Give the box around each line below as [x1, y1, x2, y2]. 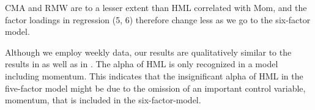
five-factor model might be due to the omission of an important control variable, [5, 81, 306, 94]
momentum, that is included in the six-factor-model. [5, 94, 201, 106]
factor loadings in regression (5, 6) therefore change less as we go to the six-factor [5, 13, 311, 26]
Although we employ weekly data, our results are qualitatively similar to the [5, 45, 292, 58]
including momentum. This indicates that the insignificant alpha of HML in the [5, 69, 303, 82]
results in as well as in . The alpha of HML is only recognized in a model [5, 57, 278, 70]
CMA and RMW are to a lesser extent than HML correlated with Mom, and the [5, 1, 307, 13]
